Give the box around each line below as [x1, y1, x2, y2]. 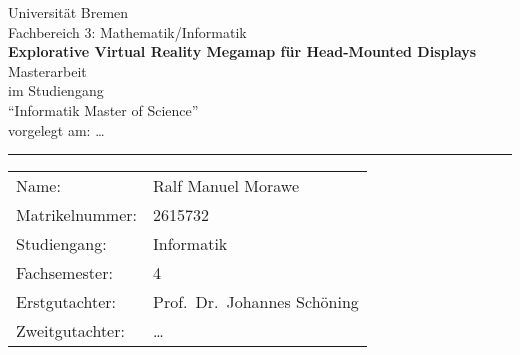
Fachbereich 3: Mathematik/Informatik [8, 21, 247, 42]
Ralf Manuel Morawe [153, 174, 300, 198]
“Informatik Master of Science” [8, 99, 199, 120]
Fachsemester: [16, 261, 113, 285]
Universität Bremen [8, 2, 129, 22]
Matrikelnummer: [16, 203, 137, 227]
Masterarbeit [8, 60, 87, 81]
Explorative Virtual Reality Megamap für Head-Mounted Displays [8, 41, 477, 62]
